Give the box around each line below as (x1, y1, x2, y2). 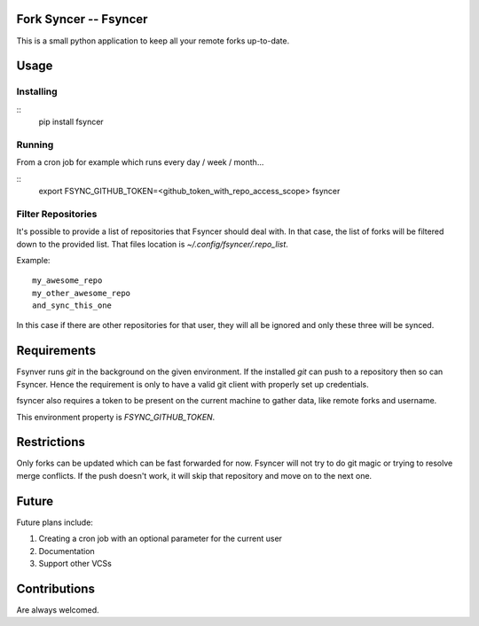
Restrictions (16, 434, 86, 450)
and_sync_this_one (32, 301, 113, 310)
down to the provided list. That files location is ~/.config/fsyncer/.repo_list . (16, 239, 288, 249)
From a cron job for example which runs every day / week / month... (16, 157, 264, 168)
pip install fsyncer (38, 116, 104, 128)
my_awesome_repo (32, 276, 103, 286)
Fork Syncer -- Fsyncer (16, 12, 148, 27)
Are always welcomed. (16, 604, 99, 615)
